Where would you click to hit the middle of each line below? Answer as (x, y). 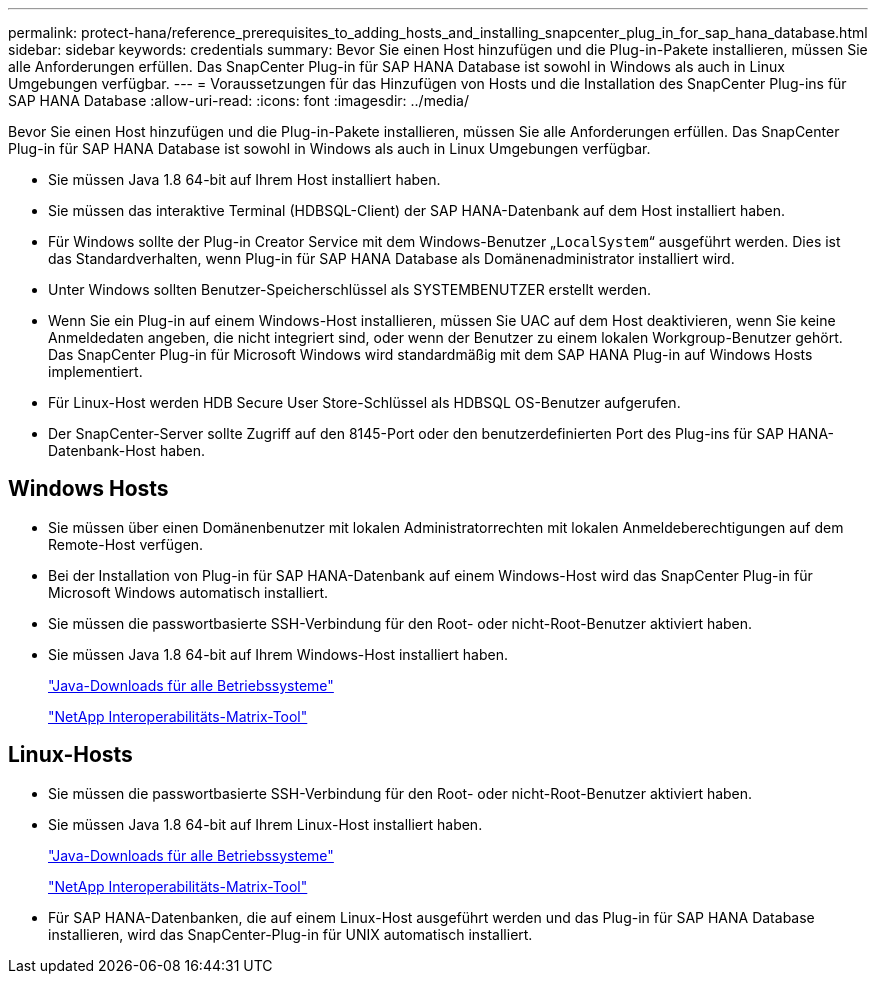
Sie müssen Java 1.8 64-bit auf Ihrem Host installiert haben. (244, 179)
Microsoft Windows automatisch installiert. (188, 592)
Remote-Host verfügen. (126, 544)
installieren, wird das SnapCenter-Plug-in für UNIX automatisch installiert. (290, 934)
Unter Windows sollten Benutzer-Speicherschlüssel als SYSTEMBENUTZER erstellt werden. (349, 289)
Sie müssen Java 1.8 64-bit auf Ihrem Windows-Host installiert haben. (278, 654)
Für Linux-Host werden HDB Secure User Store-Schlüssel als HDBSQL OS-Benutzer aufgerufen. (364, 402)
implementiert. (95, 371)
